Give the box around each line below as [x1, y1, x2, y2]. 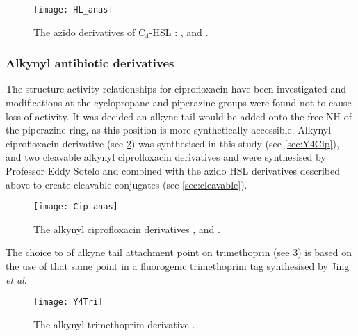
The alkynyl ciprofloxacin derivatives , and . [33, 221, 220, 236]
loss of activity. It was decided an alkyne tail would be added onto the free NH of [6, 109, 352, 123]
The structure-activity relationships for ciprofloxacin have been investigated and [6, 81, 347, 96]
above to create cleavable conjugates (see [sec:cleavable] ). [6, 177, 247, 191]
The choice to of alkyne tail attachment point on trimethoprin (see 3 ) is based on [6, 245, 352, 259]
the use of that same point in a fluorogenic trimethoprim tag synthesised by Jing [6, 259, 350, 273]
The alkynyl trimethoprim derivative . [33, 317, 195, 331]
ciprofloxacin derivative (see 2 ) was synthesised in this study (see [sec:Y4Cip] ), [6, 136, 339, 150]
